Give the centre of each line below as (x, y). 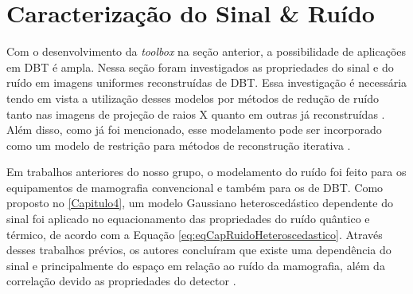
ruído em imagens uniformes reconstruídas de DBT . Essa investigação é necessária (207, 82)
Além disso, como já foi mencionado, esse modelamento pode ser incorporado (194, 129)
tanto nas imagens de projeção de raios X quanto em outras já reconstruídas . (196, 114)
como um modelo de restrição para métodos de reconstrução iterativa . (179, 145)
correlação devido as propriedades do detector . (121, 281)
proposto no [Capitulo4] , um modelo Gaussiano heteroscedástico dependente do (200, 203)
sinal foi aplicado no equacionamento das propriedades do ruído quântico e (188, 219)
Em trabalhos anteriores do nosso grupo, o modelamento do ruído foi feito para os (206, 172)
